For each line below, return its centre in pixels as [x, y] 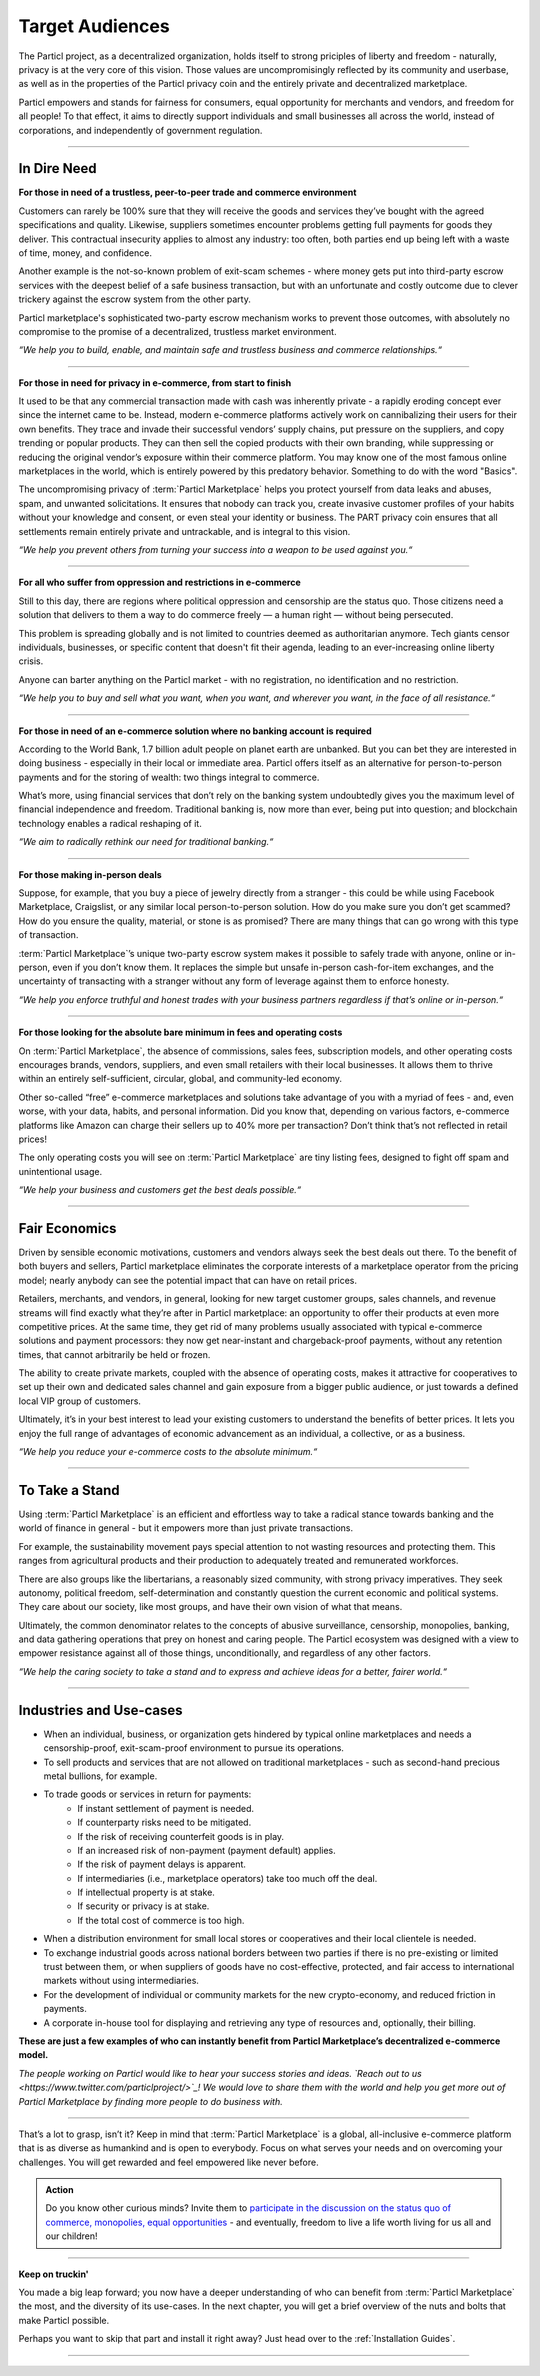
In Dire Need [57, 168]
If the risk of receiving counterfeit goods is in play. [181, 1836]
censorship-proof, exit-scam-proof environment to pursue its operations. [194, 1748]
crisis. [31, 661]
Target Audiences [94, 26]
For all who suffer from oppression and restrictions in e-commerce [159, 582]
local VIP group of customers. [80, 1401]
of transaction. [48, 935]
